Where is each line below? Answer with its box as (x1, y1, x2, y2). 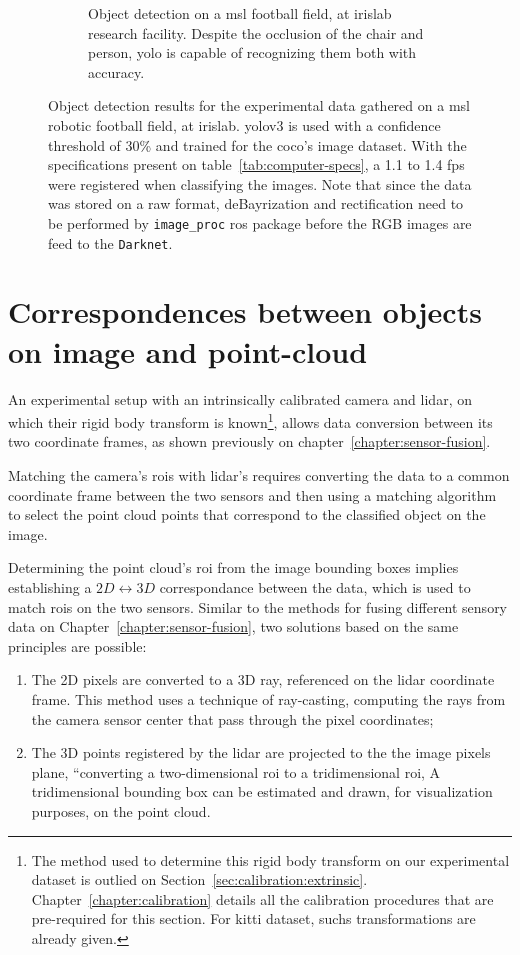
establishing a (8, 576, 92, 597)
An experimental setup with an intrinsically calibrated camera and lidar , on (8, 388, 472, 409)
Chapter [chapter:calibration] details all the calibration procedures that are (31, 888, 494, 909)
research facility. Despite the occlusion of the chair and (88, 22, 424, 43)
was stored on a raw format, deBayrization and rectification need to (48, 193, 464, 214)
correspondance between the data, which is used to (159, 576, 471, 597)
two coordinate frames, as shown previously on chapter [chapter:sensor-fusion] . (8, 431, 491, 452)
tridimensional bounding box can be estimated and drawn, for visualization (31, 781, 493, 802)
